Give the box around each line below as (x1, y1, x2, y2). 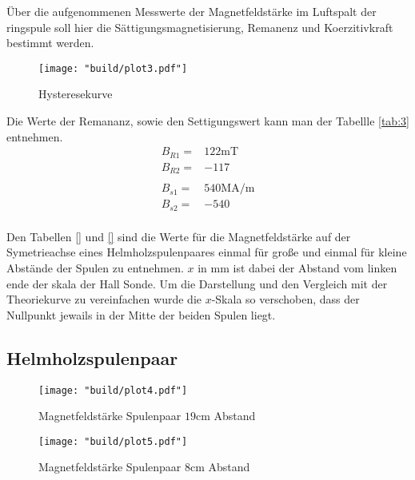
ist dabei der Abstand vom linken (233, 259, 397, 276)
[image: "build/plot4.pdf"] (38, 384, 188, 396)
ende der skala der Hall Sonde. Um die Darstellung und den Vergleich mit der (6, 275, 388, 292)
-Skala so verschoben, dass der (211, 291, 360, 307)
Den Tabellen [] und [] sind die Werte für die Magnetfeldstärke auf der (6, 228, 351, 244)
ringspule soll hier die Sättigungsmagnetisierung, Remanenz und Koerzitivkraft (6, 18, 393, 35)
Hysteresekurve (38, 85, 113, 102)
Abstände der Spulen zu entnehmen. (6, 259, 184, 276)
